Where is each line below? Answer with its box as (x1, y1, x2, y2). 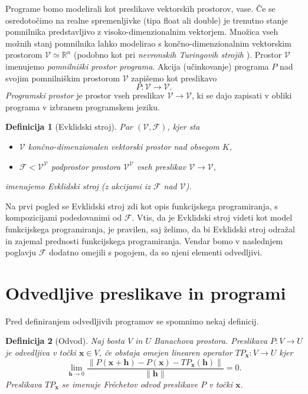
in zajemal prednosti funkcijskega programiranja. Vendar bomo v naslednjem (5, 234, 283, 247)
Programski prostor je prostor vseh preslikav (5, 89, 165, 101)
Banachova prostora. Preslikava (154, 334, 268, 347)
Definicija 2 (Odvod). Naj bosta (5, 334, 125, 347)
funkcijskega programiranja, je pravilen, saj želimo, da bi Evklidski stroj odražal (5, 222, 295, 235)
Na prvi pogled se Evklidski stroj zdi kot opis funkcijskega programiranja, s (5, 199, 278, 212)
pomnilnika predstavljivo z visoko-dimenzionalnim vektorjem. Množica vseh (5, 25, 278, 38)
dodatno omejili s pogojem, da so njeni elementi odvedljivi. (49, 246, 263, 258)
